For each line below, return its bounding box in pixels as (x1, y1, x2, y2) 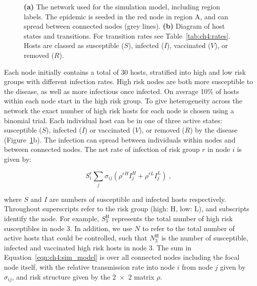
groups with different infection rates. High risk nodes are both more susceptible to (4, 76, 253, 87)
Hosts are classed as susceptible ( (24, 40, 124, 50)
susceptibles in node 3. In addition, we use (4, 223, 132, 233)
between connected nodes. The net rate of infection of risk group (4, 144, 200, 154)
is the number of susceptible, (161, 233, 249, 243)
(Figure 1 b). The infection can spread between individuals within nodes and (4, 134, 236, 144)
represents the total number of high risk (112, 213, 233, 224)
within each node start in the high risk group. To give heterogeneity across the (4, 95, 243, 106)
